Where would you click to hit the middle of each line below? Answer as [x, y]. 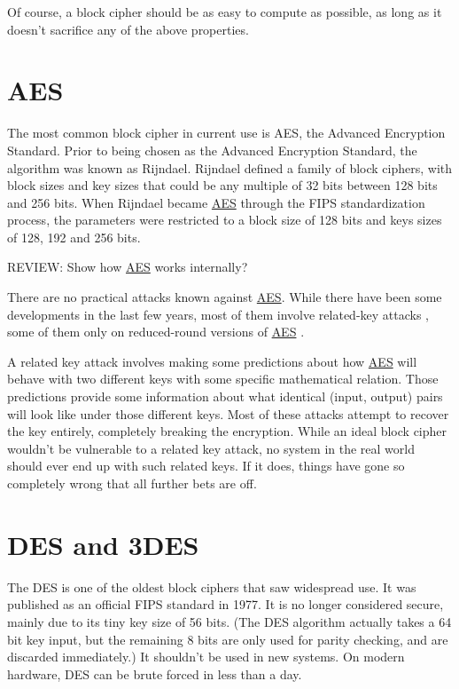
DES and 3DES [103, 544]
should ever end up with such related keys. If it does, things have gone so [206, 466]
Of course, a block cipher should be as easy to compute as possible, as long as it [225, 12]
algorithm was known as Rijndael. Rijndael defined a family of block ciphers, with [230, 167]
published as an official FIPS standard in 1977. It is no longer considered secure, [226, 604]
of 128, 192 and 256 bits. [74, 237]
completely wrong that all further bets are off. [132, 483]
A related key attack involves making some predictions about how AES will [212, 361]
